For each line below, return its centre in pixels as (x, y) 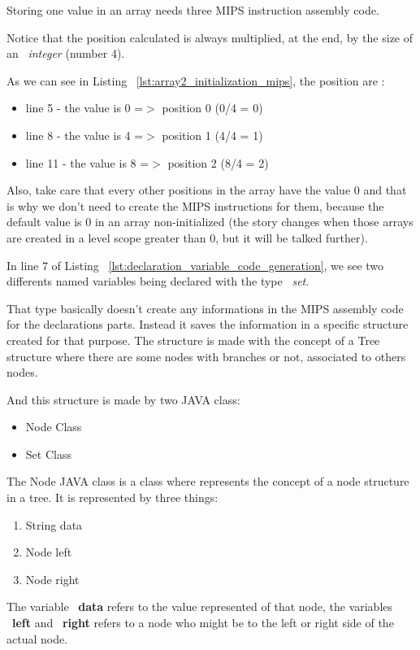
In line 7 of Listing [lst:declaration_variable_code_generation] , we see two (195, 265)
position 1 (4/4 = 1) (212, 135)
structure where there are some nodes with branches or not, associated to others (206, 356)
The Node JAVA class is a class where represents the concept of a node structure (208, 481)
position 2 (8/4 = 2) (218, 162)
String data (54, 524)
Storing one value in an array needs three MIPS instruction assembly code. (193, 10)
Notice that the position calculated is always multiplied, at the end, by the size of (210, 37)
